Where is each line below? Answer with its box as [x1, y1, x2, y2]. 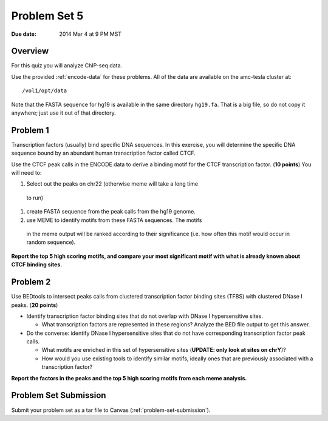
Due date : [11, 30, 36, 38]
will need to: [11, 169, 42, 177]
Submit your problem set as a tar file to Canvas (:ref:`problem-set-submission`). [11, 406, 211, 414]
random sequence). [26, 238, 76, 246]
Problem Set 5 [11, 9, 84, 22]
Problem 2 [11, 277, 51, 288]
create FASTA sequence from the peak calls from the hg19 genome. [26, 208, 196, 215]
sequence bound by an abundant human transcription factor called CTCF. [11, 149, 196, 157]
